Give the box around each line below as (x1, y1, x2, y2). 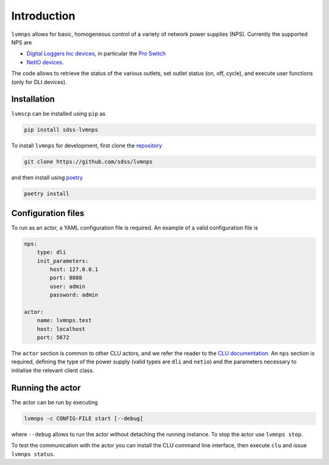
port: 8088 (49, 274, 82, 281)
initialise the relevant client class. (11, 366, 94, 374)
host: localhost (37, 326, 85, 332)
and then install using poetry (11, 174, 83, 181)
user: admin (49, 283, 85, 290)
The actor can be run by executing (11, 399, 98, 406)
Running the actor (11, 382, 81, 393)
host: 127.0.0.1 (49, 265, 99, 273)
